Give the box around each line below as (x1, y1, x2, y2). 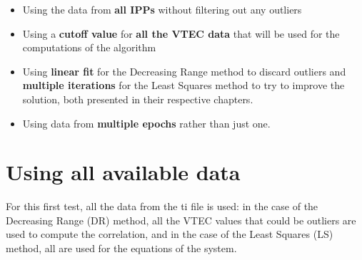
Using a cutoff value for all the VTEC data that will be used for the (22, 26, 340, 41)
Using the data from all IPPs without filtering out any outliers (22, 2, 302, 16)
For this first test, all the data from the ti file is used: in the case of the (6, 199, 318, 214)
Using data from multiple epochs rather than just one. (22, 115, 271, 130)
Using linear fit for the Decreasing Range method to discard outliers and (22, 63, 346, 78)
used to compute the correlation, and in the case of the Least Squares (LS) (6, 227, 333, 241)
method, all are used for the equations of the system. (6, 241, 237, 256)
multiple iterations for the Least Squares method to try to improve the (22, 78, 345, 93)
